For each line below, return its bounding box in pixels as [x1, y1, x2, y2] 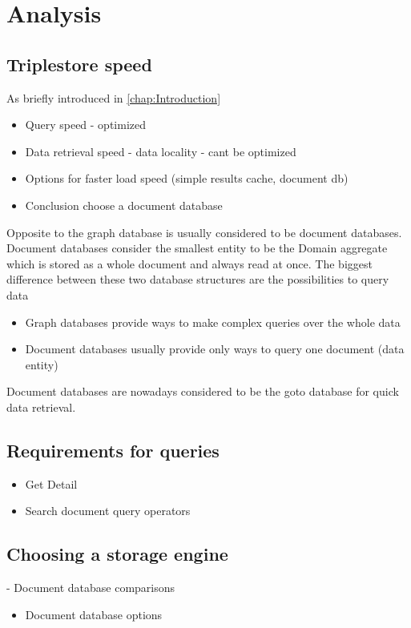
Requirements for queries [6, 437, 220, 462]
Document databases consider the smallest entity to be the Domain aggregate [6, 240, 388, 256]
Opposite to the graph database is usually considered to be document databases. [6, 223, 402, 240]
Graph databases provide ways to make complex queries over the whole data [25, 313, 401, 330]
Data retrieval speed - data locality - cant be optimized [25, 143, 296, 159]
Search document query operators [25, 502, 191, 519]
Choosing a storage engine [6, 541, 228, 566]
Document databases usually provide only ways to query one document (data [25, 340, 405, 357]
